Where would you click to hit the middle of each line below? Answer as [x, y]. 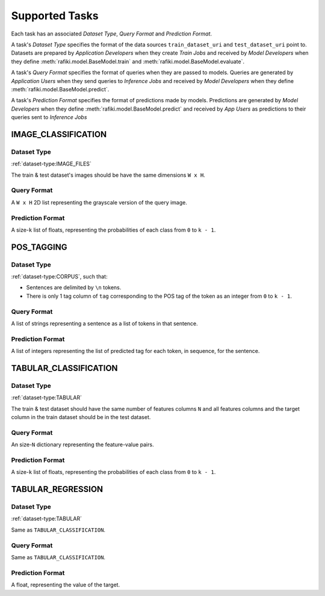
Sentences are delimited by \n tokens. [74, 287]
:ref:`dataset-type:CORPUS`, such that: [59, 277]
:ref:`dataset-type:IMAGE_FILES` [51, 164]
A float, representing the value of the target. [66, 585]
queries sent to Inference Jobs [49, 117]
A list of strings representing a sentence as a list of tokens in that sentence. [104, 323]
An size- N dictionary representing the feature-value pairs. [82, 444]
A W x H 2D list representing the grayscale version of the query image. [99, 202]
